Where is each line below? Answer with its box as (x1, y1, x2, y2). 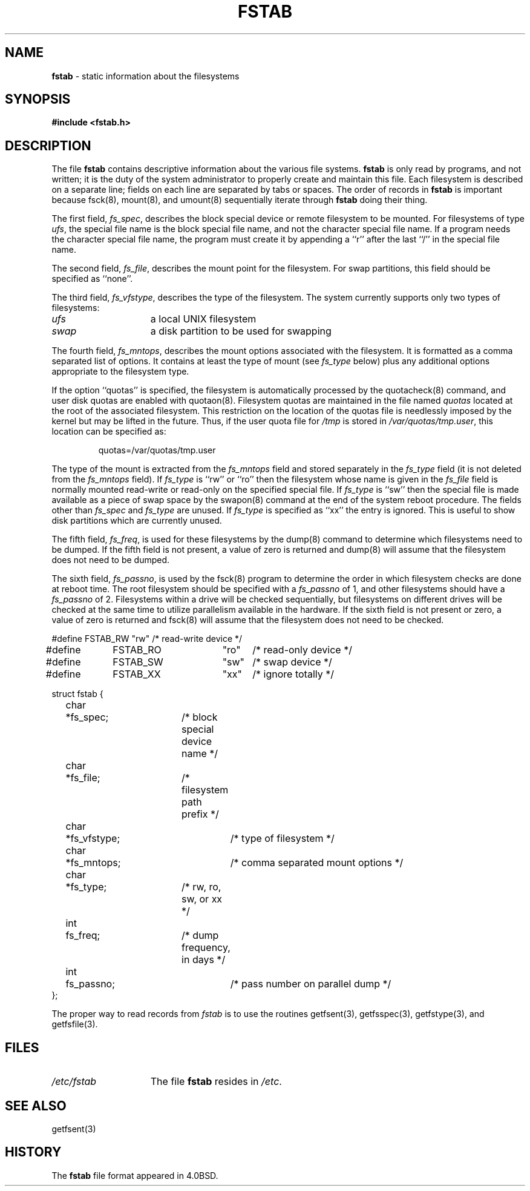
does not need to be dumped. (51, 555, 170, 565)
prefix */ (182, 808, 219, 821)
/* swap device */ (252, 656, 332, 669)
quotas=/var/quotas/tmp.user (98, 445, 216, 456)
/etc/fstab (51, 1075, 97, 1088)
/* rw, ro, (182, 881, 221, 893)
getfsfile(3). (51, 1019, 98, 1030)
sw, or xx (182, 893, 223, 906)
